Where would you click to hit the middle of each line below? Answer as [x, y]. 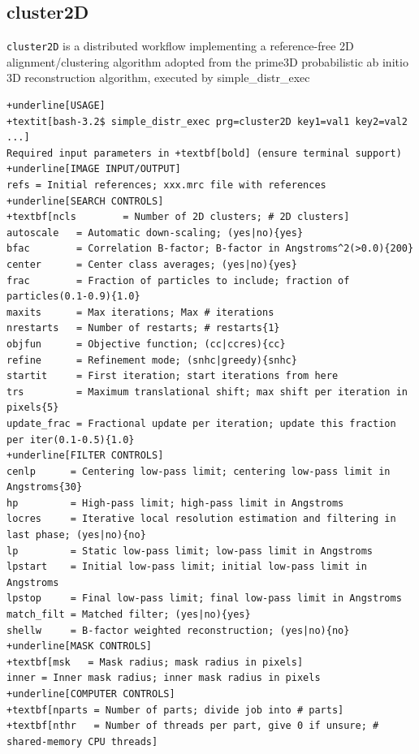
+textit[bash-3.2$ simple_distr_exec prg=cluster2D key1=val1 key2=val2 [207, 121]
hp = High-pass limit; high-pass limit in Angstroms [175, 503]
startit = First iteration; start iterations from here [173, 376]
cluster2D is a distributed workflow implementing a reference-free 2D [180, 46]
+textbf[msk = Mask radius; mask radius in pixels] [155, 662]
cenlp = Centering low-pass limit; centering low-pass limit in [199, 471]
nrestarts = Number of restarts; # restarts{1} [143, 328]
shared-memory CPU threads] [82, 741]
